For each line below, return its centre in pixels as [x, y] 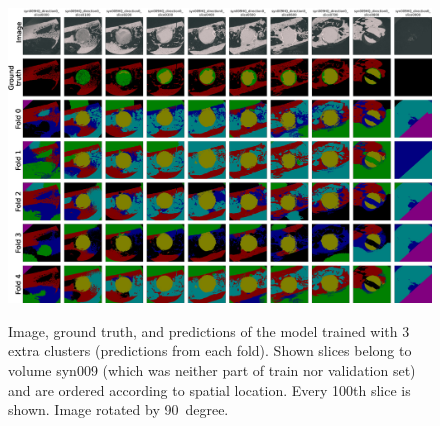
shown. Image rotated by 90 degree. [118, 409]
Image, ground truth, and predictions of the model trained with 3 [209, 330]
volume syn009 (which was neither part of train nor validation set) [212, 370]
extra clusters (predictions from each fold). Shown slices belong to [210, 350]
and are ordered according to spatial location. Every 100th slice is [209, 389]
